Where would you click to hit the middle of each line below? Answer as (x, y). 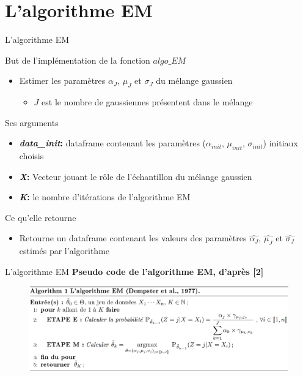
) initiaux (280, 143)
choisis (31, 156)
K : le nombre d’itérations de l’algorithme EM (105, 197)
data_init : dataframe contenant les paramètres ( (113, 143)
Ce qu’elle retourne (41, 217)
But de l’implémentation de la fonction (78, 60)
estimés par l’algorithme (64, 251)
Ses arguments (32, 122)
